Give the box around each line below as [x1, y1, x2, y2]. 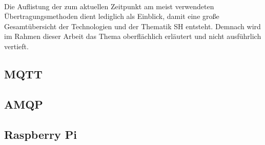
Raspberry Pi [4, 126, 77, 142]
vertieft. [4, 40, 29, 51]
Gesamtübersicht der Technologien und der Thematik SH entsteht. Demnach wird [4, 20, 261, 31]
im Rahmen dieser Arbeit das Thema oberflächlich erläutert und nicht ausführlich [4, 31, 261, 42]
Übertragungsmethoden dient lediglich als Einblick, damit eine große [4, 11, 219, 22]
